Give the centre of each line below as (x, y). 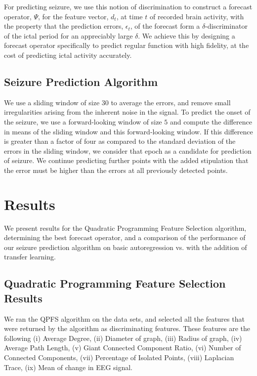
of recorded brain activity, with (197, 16)
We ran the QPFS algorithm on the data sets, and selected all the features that (124, 318)
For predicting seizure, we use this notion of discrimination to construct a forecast (128, 6)
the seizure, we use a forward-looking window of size (83, 121)
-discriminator (226, 26)
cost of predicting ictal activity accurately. (68, 55)
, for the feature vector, (73, 16)
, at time (129, 16)
